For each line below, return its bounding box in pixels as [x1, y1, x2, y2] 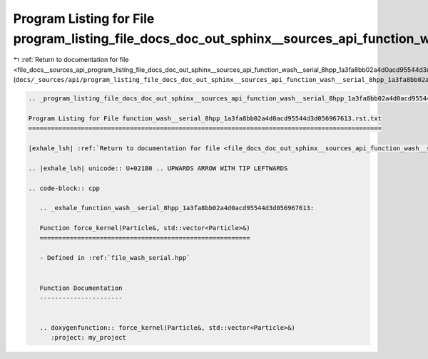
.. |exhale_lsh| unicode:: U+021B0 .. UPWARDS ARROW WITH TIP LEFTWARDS [28, 164, 288, 172]
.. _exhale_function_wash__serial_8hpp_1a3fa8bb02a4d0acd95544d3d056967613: [39, 204, 315, 212]
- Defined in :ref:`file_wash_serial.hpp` [39, 254, 190, 262]
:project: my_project [51, 333, 126, 342]
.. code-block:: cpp [28, 184, 100, 192]
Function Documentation [39, 283, 123, 292]
